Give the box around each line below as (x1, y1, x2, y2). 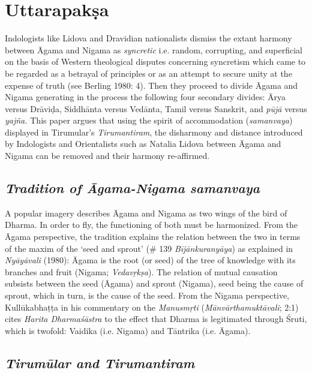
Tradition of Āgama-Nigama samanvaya (5, 179, 260, 197)
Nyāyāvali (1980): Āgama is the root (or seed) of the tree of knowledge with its (5, 254, 296, 266)
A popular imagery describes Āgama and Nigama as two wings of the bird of (5, 206, 287, 219)
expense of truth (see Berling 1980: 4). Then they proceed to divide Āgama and (5, 79, 298, 91)
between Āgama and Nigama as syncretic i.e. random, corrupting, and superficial (5, 43, 302, 56)
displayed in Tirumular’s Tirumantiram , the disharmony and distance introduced (5, 125, 303, 138)
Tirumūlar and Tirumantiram (5, 353, 195, 372)
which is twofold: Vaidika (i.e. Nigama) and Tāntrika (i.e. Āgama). (5, 324, 251, 336)
